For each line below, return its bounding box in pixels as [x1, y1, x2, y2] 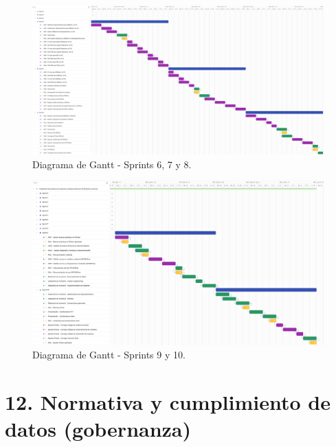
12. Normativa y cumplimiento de [5, 388, 331, 416]
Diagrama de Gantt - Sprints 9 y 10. [32, 347, 186, 362]
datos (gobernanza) [5, 415, 192, 443]
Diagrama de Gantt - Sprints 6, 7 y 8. [32, 157, 192, 171]
